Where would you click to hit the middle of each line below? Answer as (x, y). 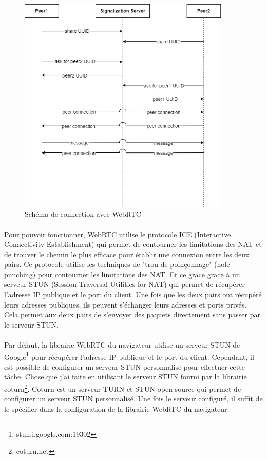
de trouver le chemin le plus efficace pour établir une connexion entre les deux (127, 254)
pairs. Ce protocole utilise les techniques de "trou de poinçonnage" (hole (117, 264)
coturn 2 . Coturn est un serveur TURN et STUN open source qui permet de (123, 388)
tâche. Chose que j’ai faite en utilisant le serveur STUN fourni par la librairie (126, 377)
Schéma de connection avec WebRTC (83, 214)
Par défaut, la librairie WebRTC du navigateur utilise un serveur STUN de (122, 345)
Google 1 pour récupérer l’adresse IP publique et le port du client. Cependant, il (129, 356)
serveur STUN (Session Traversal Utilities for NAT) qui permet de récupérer (125, 284)
